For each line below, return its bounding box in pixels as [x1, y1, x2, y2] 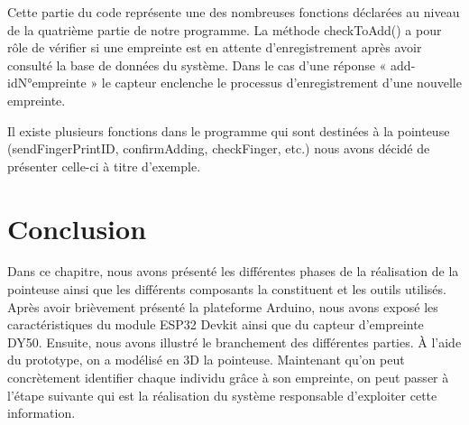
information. [7, 403, 76, 422]
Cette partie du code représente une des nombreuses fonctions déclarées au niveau [7, 3, 460, 21]
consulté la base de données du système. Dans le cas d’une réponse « [7, 55, 387, 74]
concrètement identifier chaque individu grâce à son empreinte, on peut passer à [7, 368, 449, 387]
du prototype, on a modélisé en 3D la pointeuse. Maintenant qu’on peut [7, 350, 405, 369]
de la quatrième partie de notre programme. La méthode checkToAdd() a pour [7, 20, 442, 39]
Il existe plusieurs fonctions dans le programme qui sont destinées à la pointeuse [7, 121, 450, 140]
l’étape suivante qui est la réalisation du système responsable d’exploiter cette [7, 385, 437, 404]
